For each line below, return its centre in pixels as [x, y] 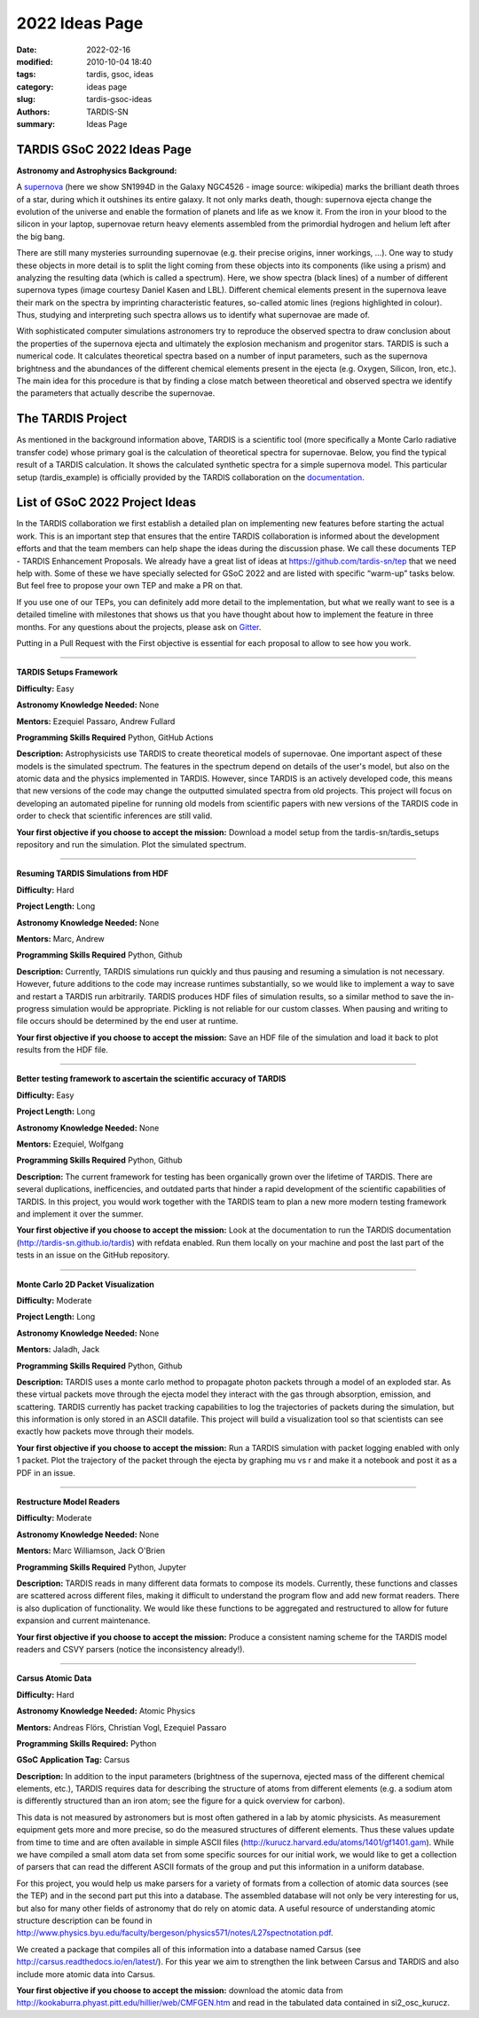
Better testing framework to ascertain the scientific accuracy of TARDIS [151, 1079]
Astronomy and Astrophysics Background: [97, 170]
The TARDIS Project [72, 418]
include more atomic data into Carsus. [86, 1974]
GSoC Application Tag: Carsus [73, 1760]
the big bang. [41, 236]
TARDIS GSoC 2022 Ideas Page [104, 150]
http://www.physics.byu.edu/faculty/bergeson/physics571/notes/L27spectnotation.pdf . [175, 1933]
